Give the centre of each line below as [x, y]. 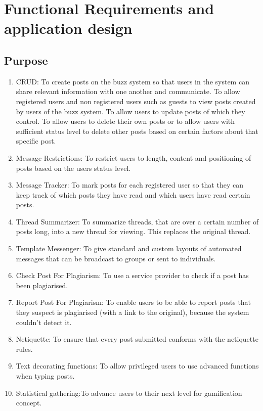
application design [68, 28]
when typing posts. [45, 376]
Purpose [26, 60]
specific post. [36, 141]
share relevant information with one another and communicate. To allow [128, 91]
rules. [24, 349]
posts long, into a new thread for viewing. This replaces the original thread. [133, 231]
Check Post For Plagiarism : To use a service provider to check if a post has [132, 275]
